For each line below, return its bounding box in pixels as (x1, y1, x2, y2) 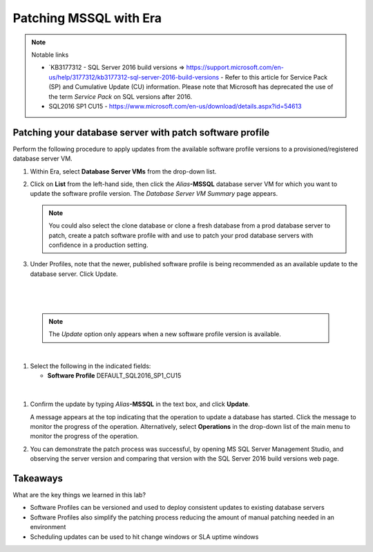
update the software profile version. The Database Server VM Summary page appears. (30, 190, 278, 198)
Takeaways (12, 472, 64, 484)
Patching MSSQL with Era (12, 10, 162, 26)
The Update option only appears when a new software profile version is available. (48, 330, 281, 338)
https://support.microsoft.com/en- (186, 63, 285, 72)
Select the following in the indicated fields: (30, 362, 151, 370)
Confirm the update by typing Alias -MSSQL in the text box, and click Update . (30, 400, 250, 408)
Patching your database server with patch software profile (12, 127, 270, 138)
